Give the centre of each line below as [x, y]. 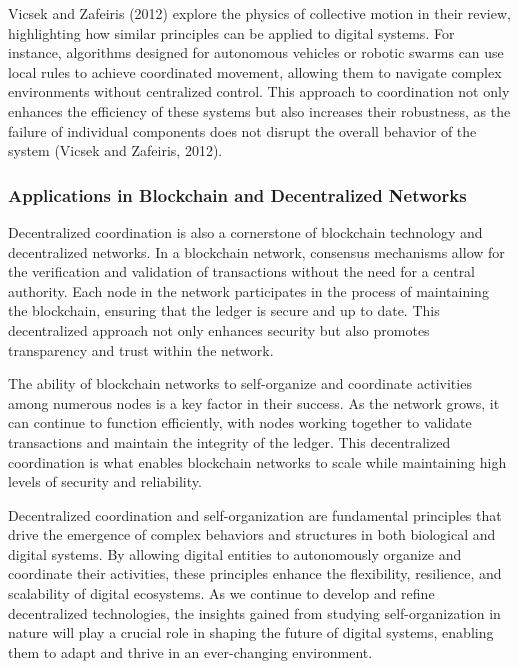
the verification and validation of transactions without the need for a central [242, 271]
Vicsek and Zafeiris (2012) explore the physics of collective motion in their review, [259, 13]
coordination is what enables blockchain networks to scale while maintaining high [257, 461]
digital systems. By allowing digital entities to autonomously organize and [235, 553]
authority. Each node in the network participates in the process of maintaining [248, 290]
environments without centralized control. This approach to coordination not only [259, 91]
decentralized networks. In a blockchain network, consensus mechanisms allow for [256, 251]
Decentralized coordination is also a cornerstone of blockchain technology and [245, 231]
